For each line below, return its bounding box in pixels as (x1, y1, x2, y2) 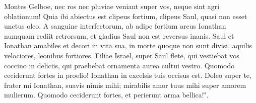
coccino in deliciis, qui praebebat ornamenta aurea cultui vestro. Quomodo (4, 60, 235, 70)
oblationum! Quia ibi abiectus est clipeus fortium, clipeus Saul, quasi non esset (4, 11, 247, 21)
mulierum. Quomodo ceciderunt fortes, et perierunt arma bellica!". (4, 89, 209, 100)
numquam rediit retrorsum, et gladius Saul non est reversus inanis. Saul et (4, 30, 234, 41)
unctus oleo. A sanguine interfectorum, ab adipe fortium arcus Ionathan (4, 21, 226, 31)
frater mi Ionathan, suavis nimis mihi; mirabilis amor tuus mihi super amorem (4, 79, 246, 90)
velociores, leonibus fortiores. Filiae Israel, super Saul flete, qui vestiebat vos (4, 50, 239, 60)
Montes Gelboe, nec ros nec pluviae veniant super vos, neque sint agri (4, 1, 220, 11)
